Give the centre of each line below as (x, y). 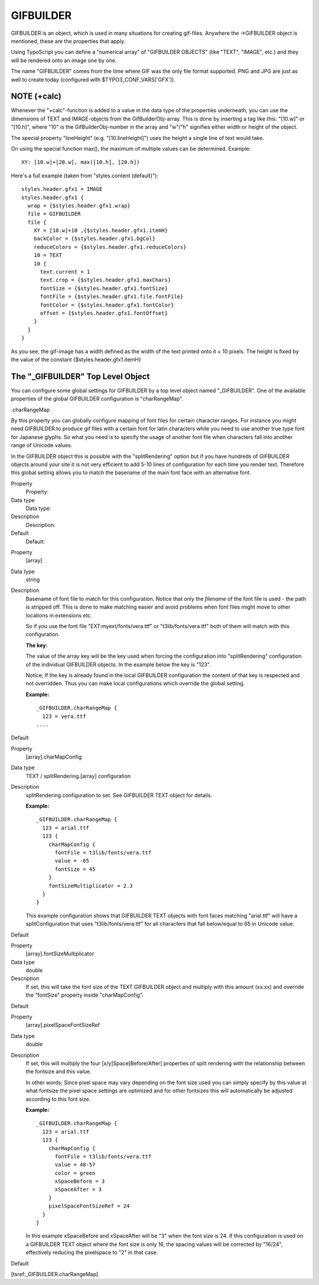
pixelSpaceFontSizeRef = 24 (89, 1206)
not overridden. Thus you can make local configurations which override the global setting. (135, 684)
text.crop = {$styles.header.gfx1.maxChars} (105, 280)
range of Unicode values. (42, 445)
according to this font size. (58, 1099)
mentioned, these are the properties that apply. (68, 41)
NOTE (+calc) (36, 97)
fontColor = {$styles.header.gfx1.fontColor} (107, 305)
